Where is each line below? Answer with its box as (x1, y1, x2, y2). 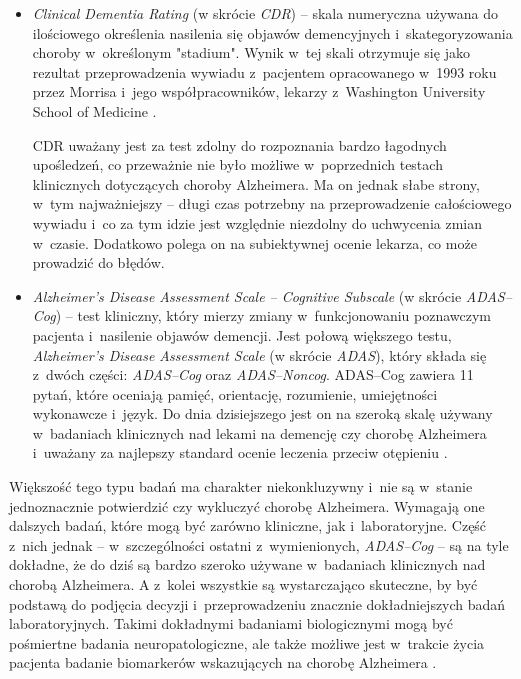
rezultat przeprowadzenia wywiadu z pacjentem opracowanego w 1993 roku (32, 61, 497, 82)
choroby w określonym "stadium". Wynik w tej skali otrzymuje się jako (32, 42, 470, 63)
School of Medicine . (32, 100, 157, 121)
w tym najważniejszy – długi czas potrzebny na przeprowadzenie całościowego (32, 193, 512, 214)
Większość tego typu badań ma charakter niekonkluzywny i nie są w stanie (9, 476, 473, 497)
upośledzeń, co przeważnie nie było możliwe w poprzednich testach (32, 154, 443, 175)
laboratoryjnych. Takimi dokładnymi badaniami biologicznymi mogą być (9, 613, 453, 634)
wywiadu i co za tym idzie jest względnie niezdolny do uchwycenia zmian (32, 212, 482, 233)
